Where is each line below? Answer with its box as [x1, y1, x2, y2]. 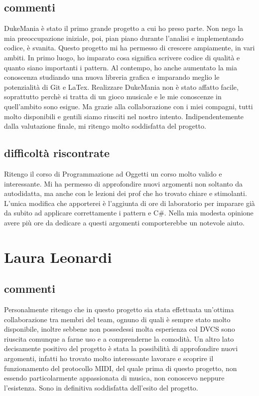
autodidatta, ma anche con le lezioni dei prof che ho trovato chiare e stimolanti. [4, 188, 247, 198]
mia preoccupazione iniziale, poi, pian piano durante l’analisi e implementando [4, 32, 244, 43]
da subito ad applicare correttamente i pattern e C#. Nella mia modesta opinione [4, 207, 254, 218]
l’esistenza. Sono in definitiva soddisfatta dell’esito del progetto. [4, 382, 198, 393]
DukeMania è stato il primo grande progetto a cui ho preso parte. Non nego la [4, 23, 244, 33]
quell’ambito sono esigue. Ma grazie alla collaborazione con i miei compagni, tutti [4, 101, 253, 111]
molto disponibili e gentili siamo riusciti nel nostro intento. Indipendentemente [4, 111, 244, 121]
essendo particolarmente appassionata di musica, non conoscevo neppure [4, 373, 225, 383]
